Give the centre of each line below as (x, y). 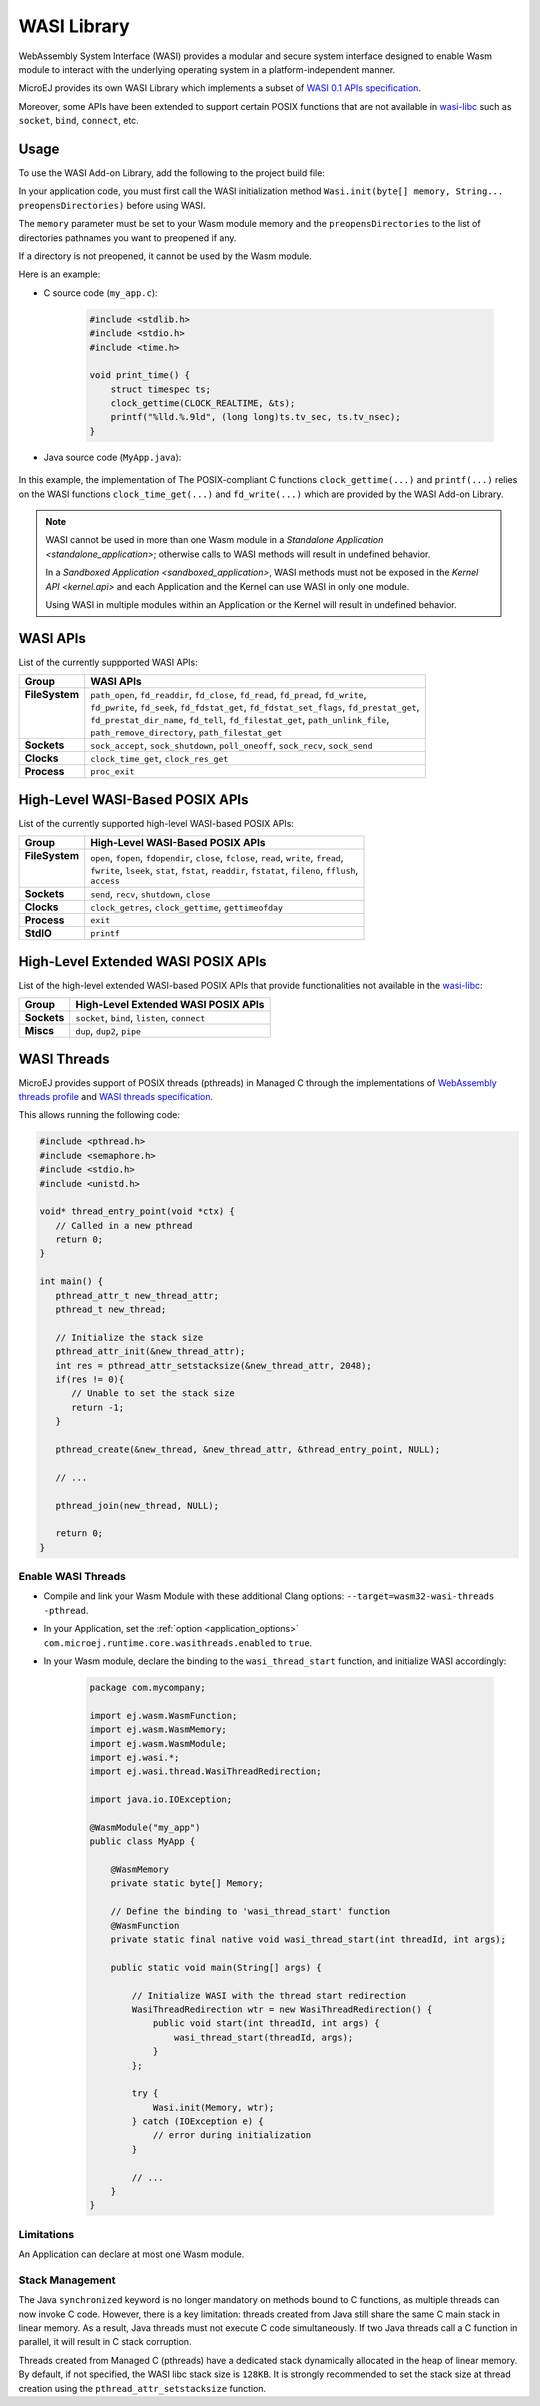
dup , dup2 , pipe (108, 1031)
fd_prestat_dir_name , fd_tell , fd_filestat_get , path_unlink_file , (240, 720)
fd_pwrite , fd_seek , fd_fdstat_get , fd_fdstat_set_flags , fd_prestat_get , (255, 707)
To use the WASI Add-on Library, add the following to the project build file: (171, 173)
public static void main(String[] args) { (216, 1967)
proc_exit (112, 771)
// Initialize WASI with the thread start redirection (269, 1995)
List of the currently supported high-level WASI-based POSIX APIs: (156, 823)
